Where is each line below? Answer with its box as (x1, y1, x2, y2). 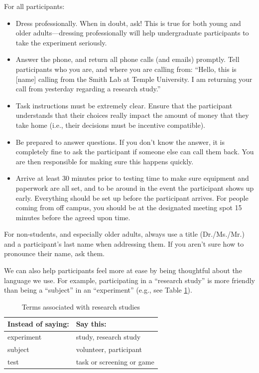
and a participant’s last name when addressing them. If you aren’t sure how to (4, 238, 244, 249)
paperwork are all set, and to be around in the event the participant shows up (15, 182, 254, 193)
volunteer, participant (76, 344, 142, 355)
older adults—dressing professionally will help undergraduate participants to (15, 27, 249, 38)
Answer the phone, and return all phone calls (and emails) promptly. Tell (15, 54, 240, 64)
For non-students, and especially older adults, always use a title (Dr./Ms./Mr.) (4, 229, 245, 239)
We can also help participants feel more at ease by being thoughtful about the (4, 265, 242, 276)
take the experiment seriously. (15, 37, 107, 47)
